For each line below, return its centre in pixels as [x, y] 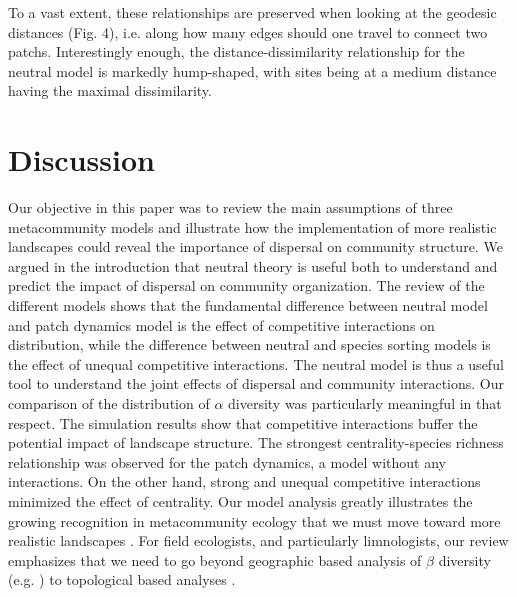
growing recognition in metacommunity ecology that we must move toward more [254, 520]
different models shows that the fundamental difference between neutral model [248, 305]
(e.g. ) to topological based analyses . [122, 579]
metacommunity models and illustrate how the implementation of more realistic [252, 226]
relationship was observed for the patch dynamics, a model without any [227, 461]
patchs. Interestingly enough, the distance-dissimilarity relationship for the [236, 51]
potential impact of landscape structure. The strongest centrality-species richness [256, 442]
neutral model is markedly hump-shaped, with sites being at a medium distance [252, 70]
